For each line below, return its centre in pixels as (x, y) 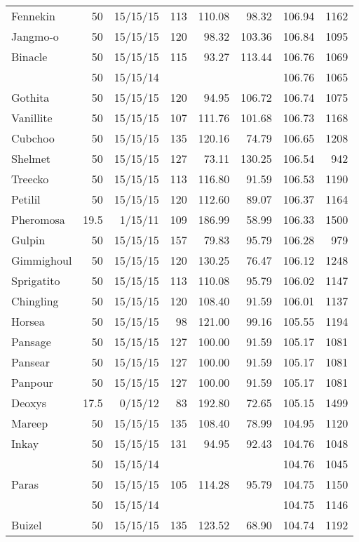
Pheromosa (38, 219)
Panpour (32, 382)
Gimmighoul (42, 260)
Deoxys (29, 403)
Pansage (31, 342)
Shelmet (31, 158)
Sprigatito (36, 280)
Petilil (26, 199)
